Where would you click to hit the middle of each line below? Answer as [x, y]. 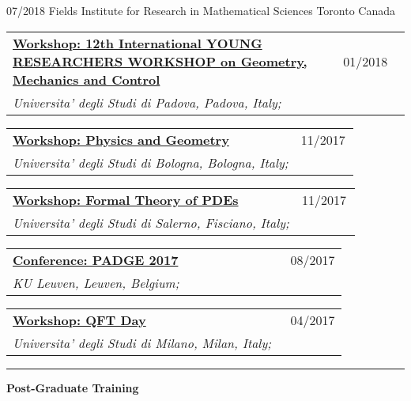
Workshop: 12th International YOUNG [138, 43]
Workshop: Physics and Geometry [121, 139]
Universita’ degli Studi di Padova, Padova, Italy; [147, 102]
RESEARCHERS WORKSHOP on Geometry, [160, 61]
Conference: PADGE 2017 [96, 259]
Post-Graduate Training [73, 387]
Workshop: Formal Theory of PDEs [126, 199]
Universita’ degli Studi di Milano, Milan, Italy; [142, 342]
